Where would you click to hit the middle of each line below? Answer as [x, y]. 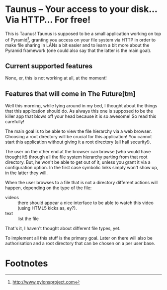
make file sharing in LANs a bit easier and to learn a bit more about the [77, 45]
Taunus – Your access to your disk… [81, 9]
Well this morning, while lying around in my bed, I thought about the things [81, 106]
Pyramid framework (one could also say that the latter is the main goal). [78, 50]
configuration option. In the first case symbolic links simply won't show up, [82, 168]
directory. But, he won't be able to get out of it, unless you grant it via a [78, 162]
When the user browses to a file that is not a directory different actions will [82, 183]
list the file [28, 219]
